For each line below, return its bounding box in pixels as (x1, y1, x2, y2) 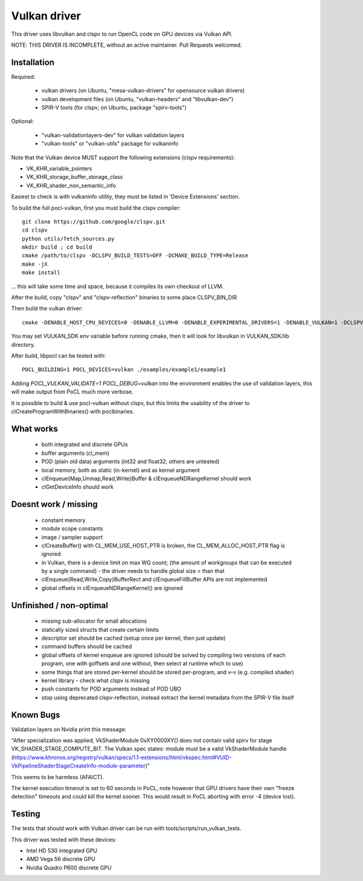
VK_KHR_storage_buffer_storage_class (26, 173, 123, 181)
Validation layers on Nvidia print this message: (11, 725, 126, 733)
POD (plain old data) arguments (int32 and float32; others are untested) (41, 458, 220, 465)
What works (11, 423, 58, 434)
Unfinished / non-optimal (11, 600, 108, 611)
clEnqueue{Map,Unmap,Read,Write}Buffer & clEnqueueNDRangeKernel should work (41, 475, 252, 482)
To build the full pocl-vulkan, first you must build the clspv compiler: (11, 204, 181, 212)
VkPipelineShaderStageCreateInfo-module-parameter (11, 762, 146, 769)
